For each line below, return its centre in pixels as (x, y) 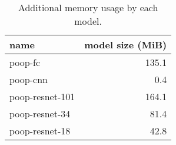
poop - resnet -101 (42, 96)
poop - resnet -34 (40, 113)
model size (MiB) (126, 45)
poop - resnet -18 (40, 131)
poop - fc (25, 62)
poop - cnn (29, 79)
